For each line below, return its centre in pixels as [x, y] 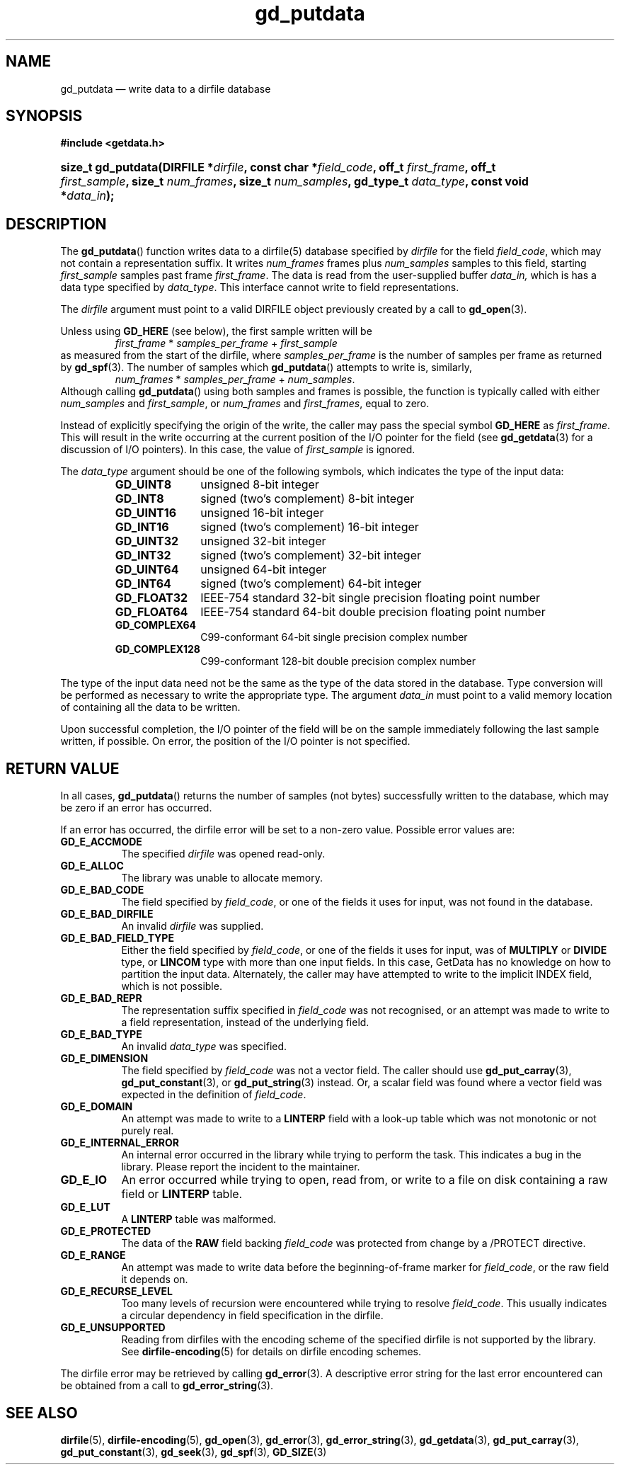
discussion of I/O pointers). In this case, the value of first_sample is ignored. [238, 450]
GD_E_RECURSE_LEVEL [116, 1292]
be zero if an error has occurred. [136, 808]
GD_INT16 [142, 527]
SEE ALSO [42, 1413]
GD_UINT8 [143, 485]
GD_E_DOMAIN [97, 1107]
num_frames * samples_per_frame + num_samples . [235, 380]
